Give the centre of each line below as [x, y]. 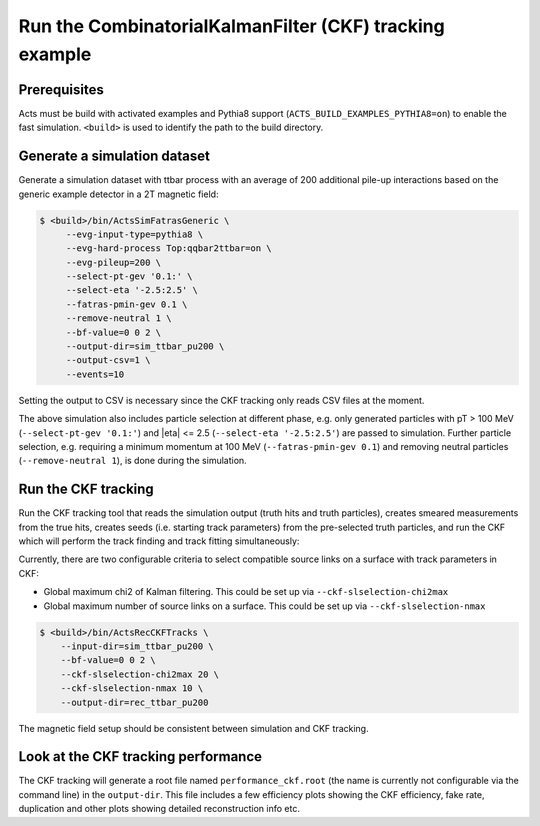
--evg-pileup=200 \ [113, 262]
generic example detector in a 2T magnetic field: [118, 194]
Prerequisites [61, 89]
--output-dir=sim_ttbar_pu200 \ [145, 346]
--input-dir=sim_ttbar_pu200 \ [137, 646]
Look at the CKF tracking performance [140, 756]
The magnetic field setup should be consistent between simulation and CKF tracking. [193, 728]
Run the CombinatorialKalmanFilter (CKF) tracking [231, 26]
